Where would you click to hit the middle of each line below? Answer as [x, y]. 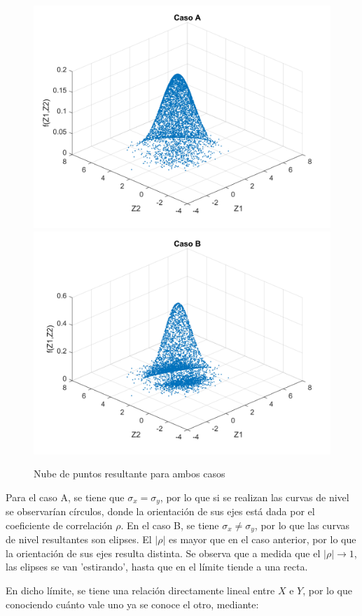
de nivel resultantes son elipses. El [79, 539]
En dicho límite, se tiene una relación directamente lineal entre [140, 590]
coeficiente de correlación [59, 525]
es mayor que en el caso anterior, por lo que [263, 539]
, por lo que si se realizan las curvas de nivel [255, 497]
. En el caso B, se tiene [170, 525]
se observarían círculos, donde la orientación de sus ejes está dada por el [160, 511]
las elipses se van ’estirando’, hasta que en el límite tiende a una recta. [157, 567]
